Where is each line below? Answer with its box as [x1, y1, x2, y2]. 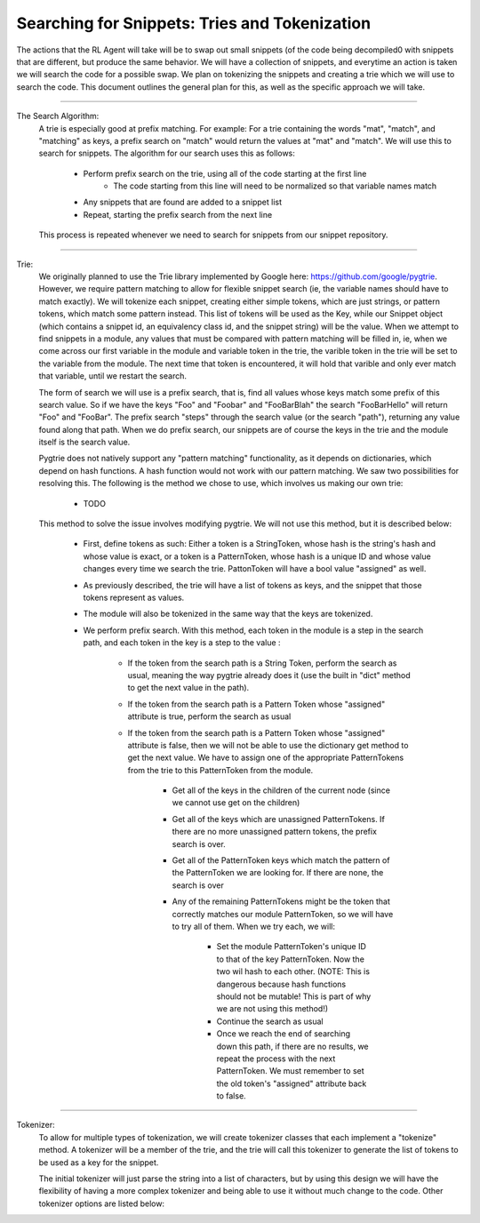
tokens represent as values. [83, 592, 185, 603]
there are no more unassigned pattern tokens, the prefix [172, 827, 378, 837]
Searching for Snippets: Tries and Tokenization [16, 13, 372, 33]
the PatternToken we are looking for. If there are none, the [172, 867, 384, 878]
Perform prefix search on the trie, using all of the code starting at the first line [83, 168, 367, 179]
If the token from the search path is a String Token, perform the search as [127, 658, 397, 668]
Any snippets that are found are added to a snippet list [83, 196, 282, 208]
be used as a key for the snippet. [38, 1156, 159, 1168]
